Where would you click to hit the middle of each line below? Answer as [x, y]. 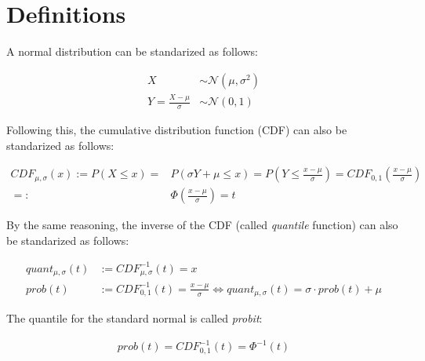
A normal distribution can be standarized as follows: [132, 51]
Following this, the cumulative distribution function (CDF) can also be [177, 129]
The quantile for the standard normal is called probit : [134, 318]
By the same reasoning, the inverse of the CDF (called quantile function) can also [202, 225]
